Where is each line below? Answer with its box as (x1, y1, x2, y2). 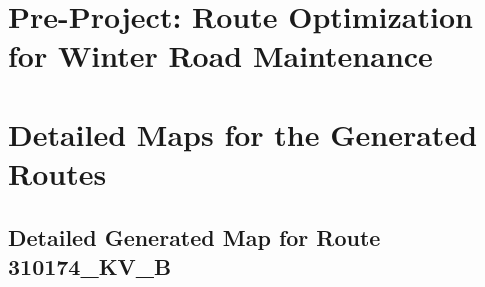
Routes (8, 152, 107, 193)
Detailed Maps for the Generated (8, 113, 478, 154)
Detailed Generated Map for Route (8, 221, 381, 252)
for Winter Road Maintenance (8, 35, 433, 76)
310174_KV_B (8, 250, 172, 281)
